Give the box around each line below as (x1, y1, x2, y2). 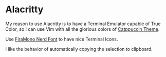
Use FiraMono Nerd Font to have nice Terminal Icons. (5, 36, 118, 42)
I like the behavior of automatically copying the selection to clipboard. (5, 46, 153, 52)
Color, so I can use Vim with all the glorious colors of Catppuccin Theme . (5, 26, 160, 32)
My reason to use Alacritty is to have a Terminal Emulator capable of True (5, 21, 161, 27)
